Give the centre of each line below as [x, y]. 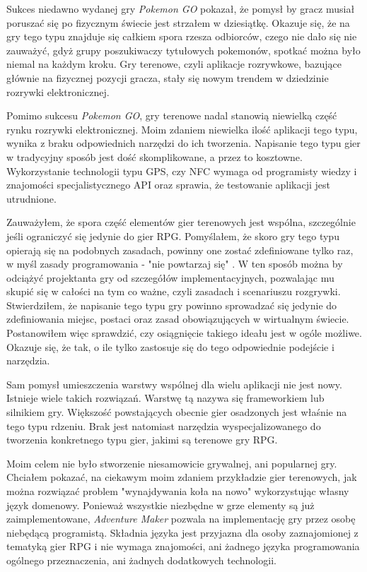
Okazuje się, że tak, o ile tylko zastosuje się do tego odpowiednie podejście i [170, 346]
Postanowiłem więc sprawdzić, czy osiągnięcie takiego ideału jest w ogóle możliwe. [184, 333]
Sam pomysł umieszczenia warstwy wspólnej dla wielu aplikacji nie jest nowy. [174, 384]
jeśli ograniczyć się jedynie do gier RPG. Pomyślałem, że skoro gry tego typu [173, 236]
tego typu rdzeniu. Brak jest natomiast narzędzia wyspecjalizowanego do [164, 425]
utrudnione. [31, 198]
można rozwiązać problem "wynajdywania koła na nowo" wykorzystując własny [178, 491]
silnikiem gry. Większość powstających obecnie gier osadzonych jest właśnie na [177, 412]
